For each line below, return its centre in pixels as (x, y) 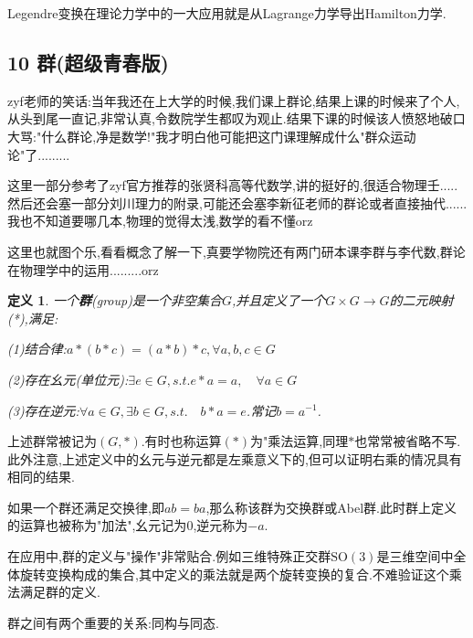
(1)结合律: (37, 349)
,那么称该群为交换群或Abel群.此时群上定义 (331, 507)
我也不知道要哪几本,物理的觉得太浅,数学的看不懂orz (160, 221)
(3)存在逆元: (43, 410)
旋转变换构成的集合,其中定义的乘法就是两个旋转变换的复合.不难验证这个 (234, 574)
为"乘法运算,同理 (300, 441)
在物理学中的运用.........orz (83, 269)
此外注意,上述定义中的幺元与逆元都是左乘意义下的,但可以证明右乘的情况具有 (235, 458)
